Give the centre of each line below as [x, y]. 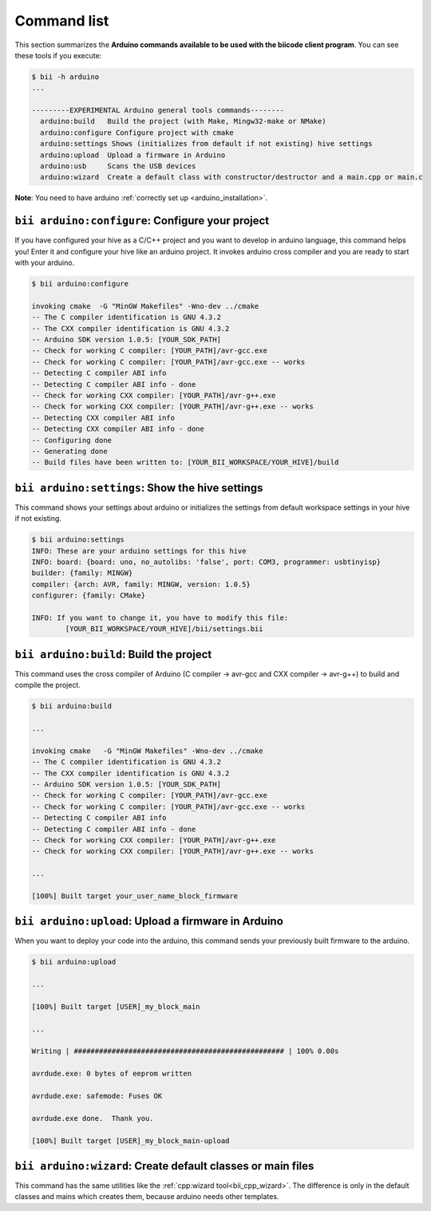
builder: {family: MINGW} [82, 573]
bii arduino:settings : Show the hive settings [139, 488]
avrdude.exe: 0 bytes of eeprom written [111, 1074]
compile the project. [48, 685]
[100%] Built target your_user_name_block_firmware [135, 896]
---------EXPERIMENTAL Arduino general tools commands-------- [158, 110]
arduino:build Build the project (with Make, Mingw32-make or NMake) [183, 121]
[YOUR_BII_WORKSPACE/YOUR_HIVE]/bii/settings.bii [164, 629]
